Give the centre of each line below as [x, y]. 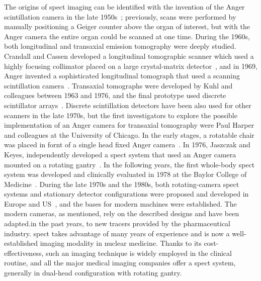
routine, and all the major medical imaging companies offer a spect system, [120, 263]
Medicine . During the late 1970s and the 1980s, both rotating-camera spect [122, 184]
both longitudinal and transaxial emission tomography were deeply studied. [120, 46]
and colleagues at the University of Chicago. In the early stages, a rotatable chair [129, 134]
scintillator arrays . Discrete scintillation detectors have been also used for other [128, 105]
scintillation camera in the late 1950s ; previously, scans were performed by [120, 16]
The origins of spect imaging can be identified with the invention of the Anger [124, 7]
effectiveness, [24, 253]
